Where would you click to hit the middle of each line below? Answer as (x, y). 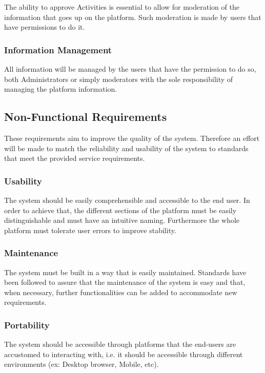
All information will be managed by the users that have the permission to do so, (130, 69)
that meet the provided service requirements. (75, 158)
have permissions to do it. (45, 27)
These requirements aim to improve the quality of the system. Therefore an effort (132, 138)
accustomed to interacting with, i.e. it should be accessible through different (124, 354)
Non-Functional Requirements (86, 117)
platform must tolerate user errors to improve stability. (90, 230)
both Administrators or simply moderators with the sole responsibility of (119, 79)
